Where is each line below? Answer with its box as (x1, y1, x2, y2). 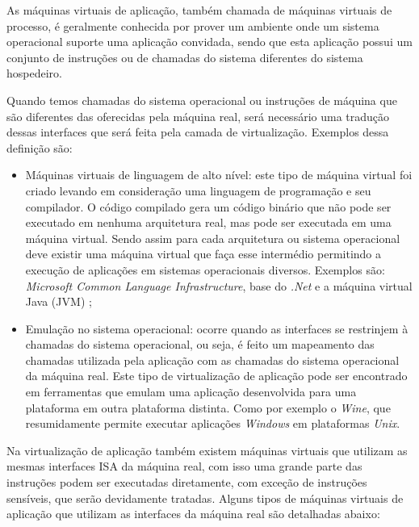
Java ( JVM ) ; (25, 293, 92, 310)
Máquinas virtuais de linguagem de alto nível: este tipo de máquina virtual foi (25, 166, 413, 183)
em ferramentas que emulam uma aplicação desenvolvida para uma (25, 383, 357, 400)
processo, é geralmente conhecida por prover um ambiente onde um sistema (6, 17, 379, 34)
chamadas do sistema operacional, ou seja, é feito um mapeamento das (25, 336, 375, 353)
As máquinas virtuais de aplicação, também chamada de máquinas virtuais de (6, 2, 392, 18)
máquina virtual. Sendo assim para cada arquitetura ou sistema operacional (25, 229, 400, 246)
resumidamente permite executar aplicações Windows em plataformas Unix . (25, 415, 400, 432)
